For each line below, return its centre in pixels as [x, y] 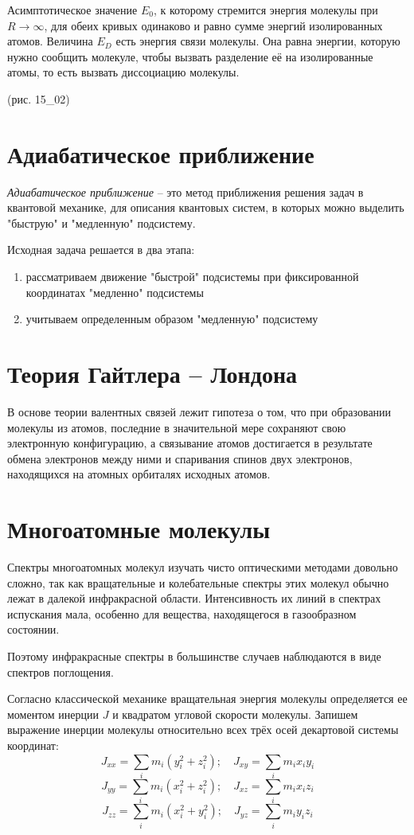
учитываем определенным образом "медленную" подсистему [172, 319]
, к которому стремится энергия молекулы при [266, 10]
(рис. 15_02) [39, 98]
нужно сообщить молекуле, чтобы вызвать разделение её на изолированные [190, 56]
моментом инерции [53, 714]
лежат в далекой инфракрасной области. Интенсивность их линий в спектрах [194, 598]
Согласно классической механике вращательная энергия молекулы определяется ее [207, 698]
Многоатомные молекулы [139, 529]
